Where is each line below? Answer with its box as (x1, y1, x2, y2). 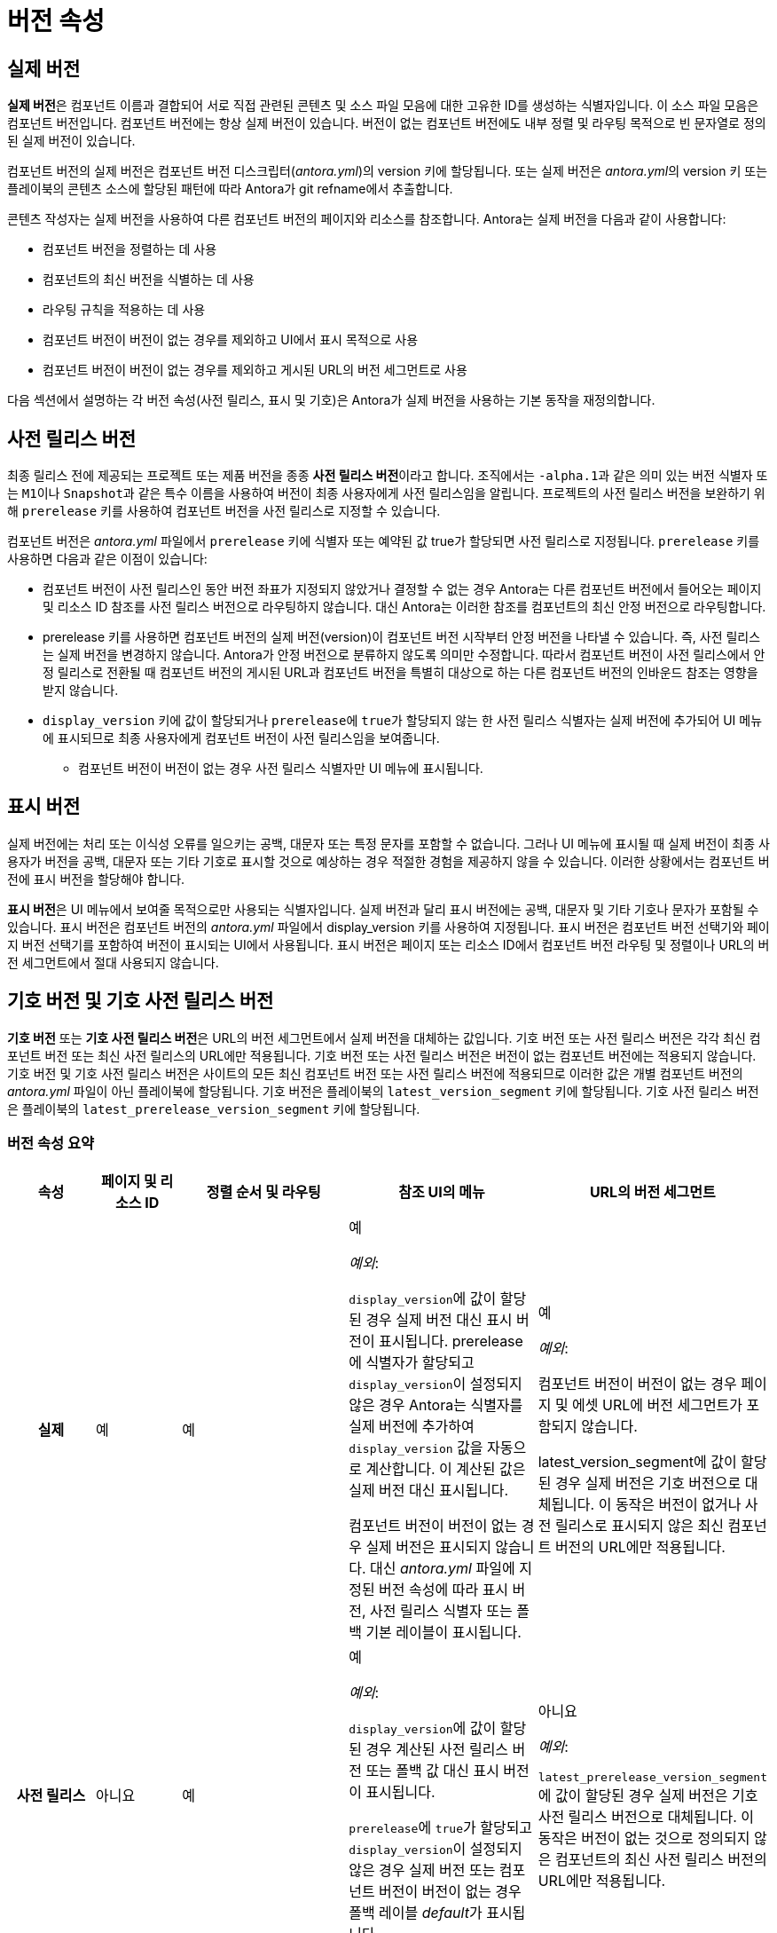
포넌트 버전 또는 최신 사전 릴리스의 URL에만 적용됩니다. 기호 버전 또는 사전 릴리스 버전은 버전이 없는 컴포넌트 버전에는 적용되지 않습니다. (7, 1047, 757, 1063)
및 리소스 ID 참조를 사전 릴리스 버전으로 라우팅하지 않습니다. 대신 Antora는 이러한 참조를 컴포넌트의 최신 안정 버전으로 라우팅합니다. (43, 599, 766, 615)
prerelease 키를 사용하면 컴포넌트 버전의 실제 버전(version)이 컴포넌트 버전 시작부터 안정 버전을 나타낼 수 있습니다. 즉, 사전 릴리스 (43, 629, 761, 645)
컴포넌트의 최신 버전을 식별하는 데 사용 (43, 272, 255, 288)
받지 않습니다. (43, 682, 119, 698)
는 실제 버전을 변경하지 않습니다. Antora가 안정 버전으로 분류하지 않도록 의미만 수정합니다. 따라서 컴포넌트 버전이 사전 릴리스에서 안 (43, 647, 765, 663)
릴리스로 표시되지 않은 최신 (554, 1517, 725, 1535)
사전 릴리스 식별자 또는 (369, 1602, 513, 1621)
